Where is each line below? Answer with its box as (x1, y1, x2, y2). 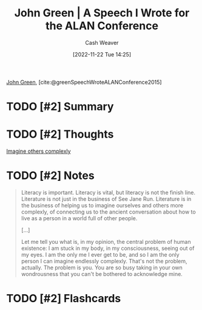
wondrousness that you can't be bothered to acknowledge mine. (21, 271, 183, 277)
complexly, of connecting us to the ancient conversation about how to (21, 208, 196, 215)
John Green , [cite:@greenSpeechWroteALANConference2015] (6, 78, 162, 86)
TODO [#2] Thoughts (6, 127, 114, 141)
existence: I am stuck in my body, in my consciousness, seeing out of (21, 244, 195, 252)
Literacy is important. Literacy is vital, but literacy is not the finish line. (21, 189, 196, 196)
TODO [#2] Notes (6, 169, 95, 183)
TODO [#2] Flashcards (6, 292, 121, 306)
